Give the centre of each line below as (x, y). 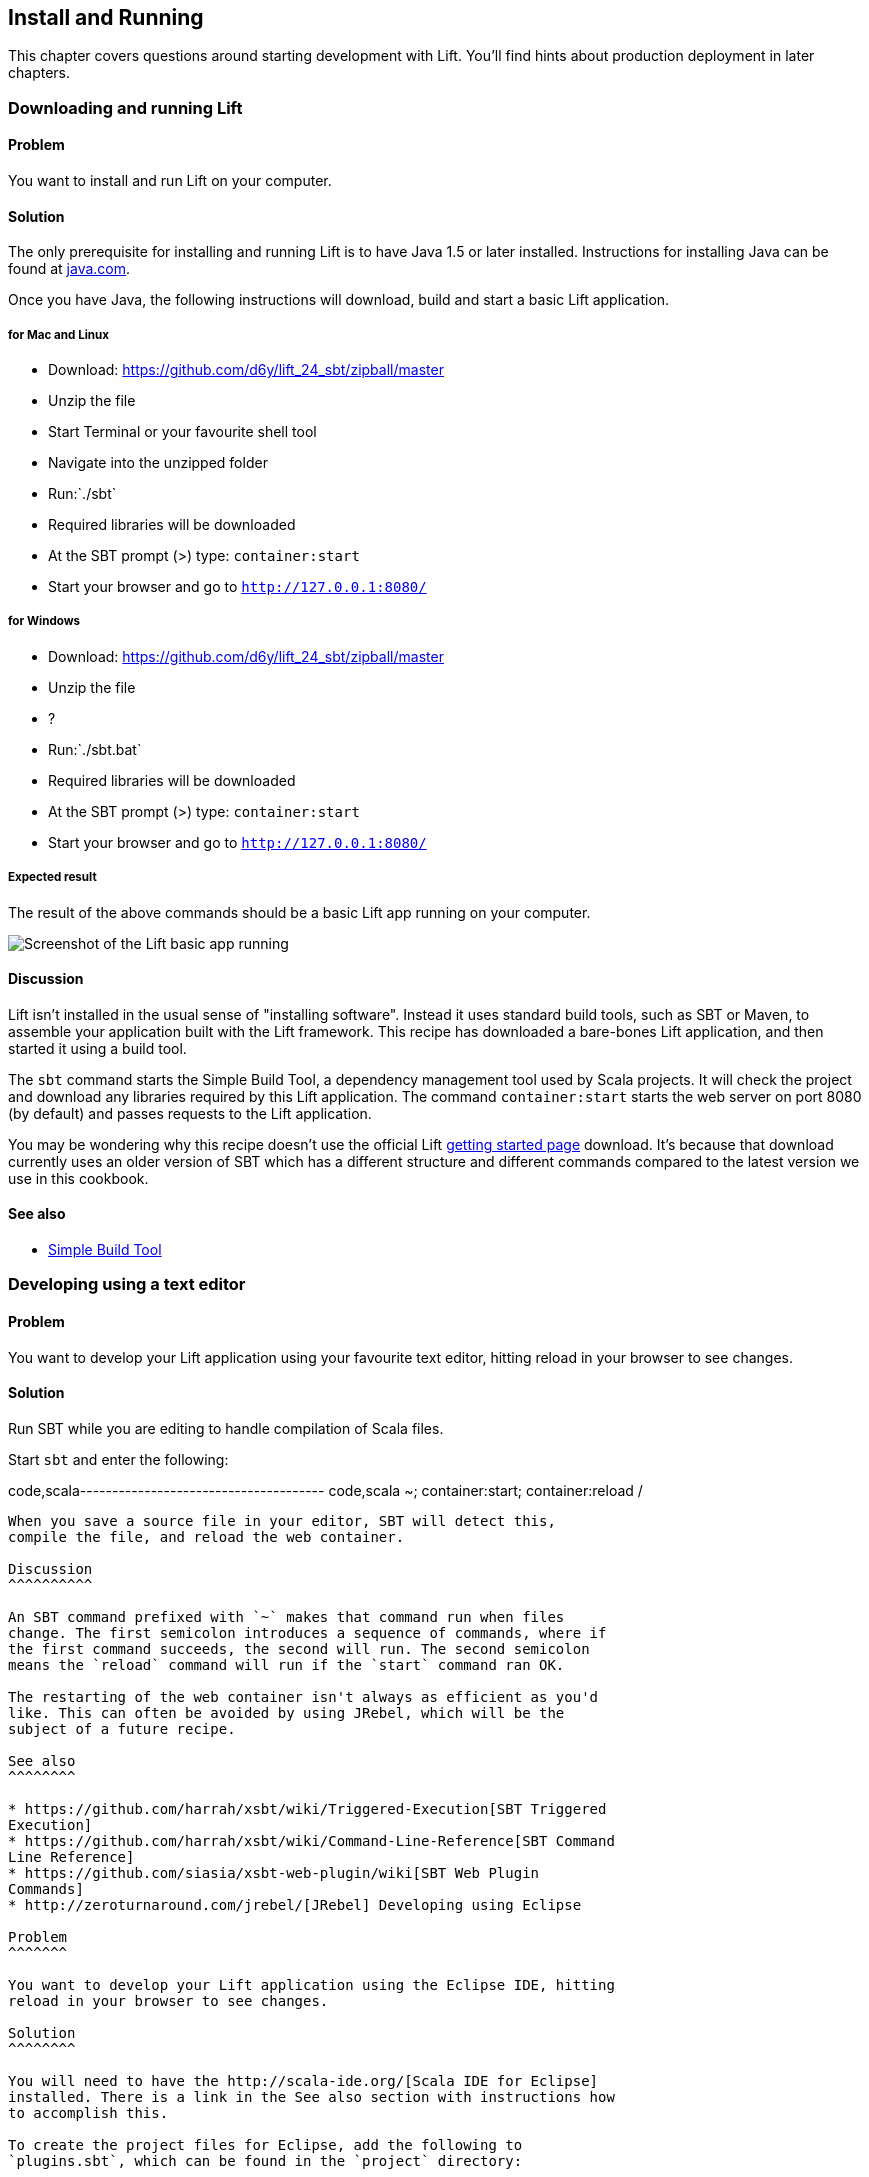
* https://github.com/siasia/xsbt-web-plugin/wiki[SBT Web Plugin (274, 1872)
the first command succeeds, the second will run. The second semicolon (299, 1648)
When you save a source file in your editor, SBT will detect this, (282, 1520)
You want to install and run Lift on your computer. (170, 181)
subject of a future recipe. (122, 1728)
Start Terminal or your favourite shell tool (182, 432)
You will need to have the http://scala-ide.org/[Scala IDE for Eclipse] (303, 2080)
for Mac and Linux (59, 334)
